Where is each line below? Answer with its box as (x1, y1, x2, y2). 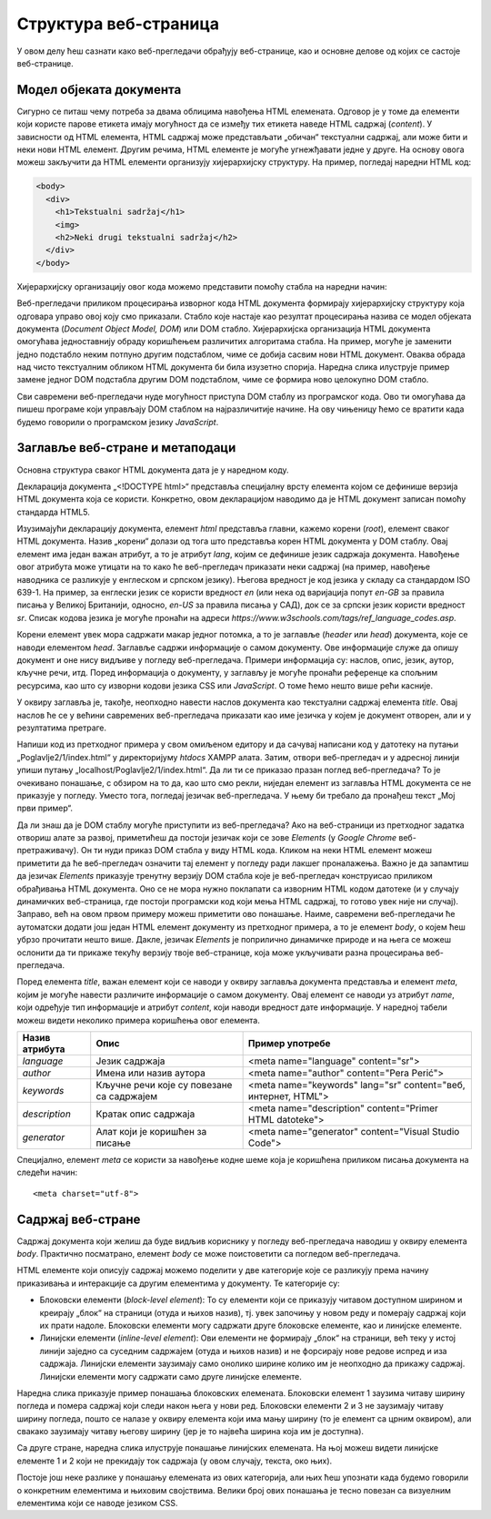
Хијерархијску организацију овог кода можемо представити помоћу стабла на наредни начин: (16, 280, 387, 291)
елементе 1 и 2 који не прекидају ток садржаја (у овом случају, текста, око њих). (16, 1455, 333, 1466)
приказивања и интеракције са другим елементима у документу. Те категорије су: (16, 1278, 340, 1289)
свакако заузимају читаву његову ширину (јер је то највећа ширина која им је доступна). (16, 1426, 364, 1437)
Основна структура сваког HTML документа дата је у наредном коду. (16, 464, 290, 475)
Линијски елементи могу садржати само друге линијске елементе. (39, 1371, 302, 1381)
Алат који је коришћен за (95, 1125, 207, 1137)
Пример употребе (247, 1036, 331, 1049)
